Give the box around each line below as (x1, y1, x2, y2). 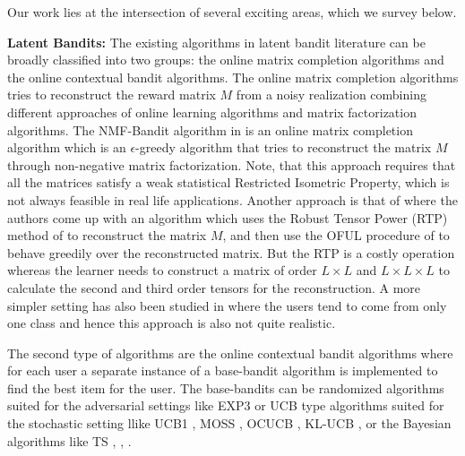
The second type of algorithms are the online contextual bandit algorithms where (7, 343, 453, 362)
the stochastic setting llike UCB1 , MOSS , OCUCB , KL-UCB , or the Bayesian (7, 414, 452, 433)
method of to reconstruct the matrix (7, 226, 207, 245)
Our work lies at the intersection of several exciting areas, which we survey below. (7, 3, 457, 21)
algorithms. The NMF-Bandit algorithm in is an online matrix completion (7, 120, 413, 139)
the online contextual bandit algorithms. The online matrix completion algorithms (7, 67, 459, 86)
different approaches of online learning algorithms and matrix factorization (7, 102, 417, 121)
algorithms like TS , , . (7, 431, 132, 450)
